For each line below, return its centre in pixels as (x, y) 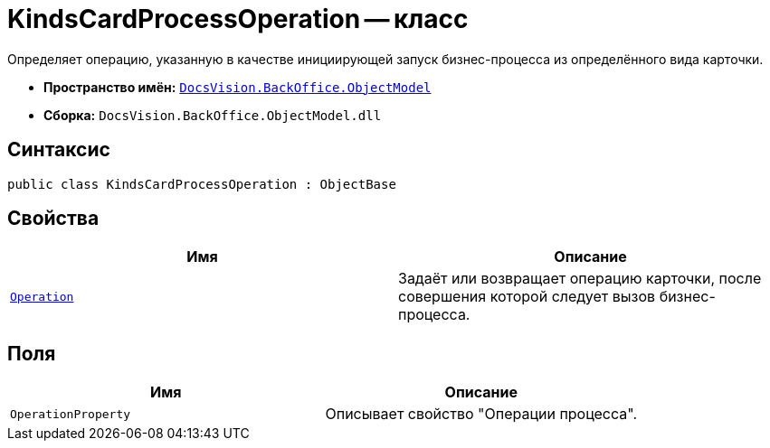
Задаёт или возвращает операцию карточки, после (580, 279)
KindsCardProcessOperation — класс (238, 19)
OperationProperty (71, 414)
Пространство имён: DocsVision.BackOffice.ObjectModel (238, 87)
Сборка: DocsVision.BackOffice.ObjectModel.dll (213, 115)
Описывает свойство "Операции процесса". (481, 414)
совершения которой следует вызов (527, 297)
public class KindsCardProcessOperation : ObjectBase (202, 184)
